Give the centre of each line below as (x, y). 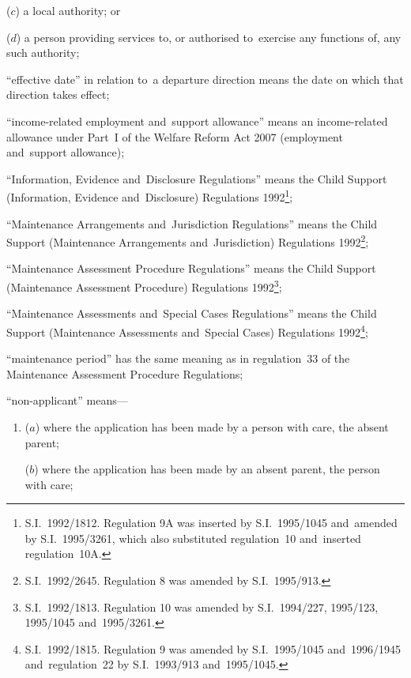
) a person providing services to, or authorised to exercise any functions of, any (209, 37)
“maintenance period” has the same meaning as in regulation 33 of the (178, 358)
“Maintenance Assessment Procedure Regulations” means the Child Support (191, 268)
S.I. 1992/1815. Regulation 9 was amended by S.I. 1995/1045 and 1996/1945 (213, 648)
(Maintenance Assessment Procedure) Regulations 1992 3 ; (144, 286)
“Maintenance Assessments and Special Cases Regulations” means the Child (192, 313)
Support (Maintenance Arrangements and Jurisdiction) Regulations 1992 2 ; (188, 241)
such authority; (43, 53)
